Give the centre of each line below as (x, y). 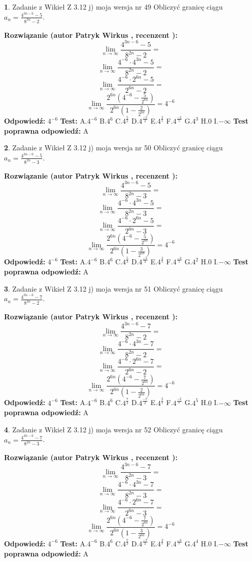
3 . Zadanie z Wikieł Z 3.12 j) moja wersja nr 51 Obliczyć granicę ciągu (113, 288)
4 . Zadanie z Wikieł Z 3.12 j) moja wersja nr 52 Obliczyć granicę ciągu (113, 429)
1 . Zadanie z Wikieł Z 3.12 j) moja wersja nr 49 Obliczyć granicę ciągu (113, 7)
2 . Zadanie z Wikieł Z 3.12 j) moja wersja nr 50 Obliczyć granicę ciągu (113, 148)
